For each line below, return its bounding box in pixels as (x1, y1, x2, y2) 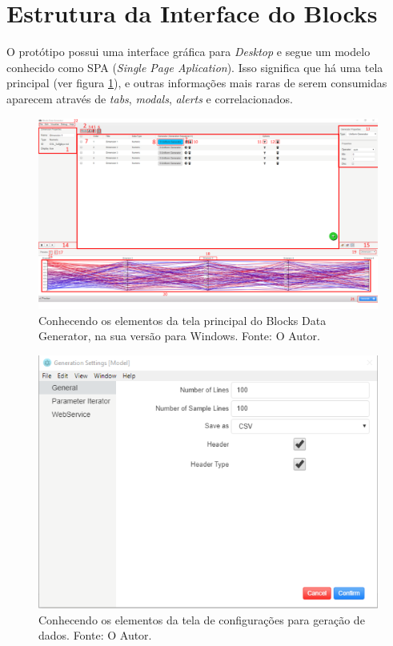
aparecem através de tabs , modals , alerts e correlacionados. (6, 90, 293, 106)
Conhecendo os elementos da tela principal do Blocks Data (38, 311, 327, 328)
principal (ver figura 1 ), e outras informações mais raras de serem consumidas (6, 74, 387, 91)
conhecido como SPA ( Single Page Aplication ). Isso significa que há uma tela (6, 58, 383, 75)
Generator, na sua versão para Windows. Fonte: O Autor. (38, 327, 320, 344)
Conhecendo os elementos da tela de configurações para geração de (38, 611, 365, 628)
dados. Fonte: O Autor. (38, 627, 152, 644)
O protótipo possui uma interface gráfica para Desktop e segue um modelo (6, 43, 371, 60)
